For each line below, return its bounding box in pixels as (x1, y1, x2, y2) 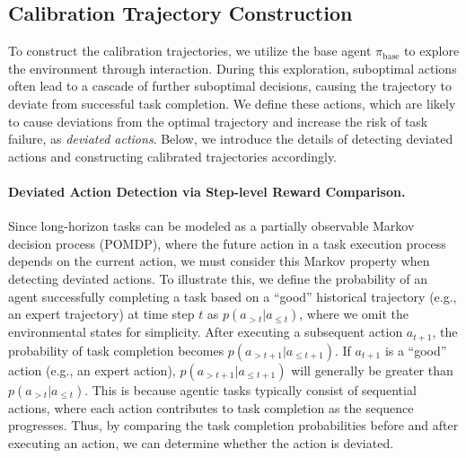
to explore (404, 41, 460, 60)
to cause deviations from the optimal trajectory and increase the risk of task (8, 111, 428, 130)
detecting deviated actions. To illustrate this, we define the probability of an (8, 269, 427, 287)
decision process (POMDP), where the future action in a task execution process (8, 233, 446, 252)
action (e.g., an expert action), (8, 360, 176, 379)
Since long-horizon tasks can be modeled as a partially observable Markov (8, 216, 415, 235)
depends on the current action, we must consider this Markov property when (8, 251, 430, 270)
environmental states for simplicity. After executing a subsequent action (8, 322, 403, 341)
